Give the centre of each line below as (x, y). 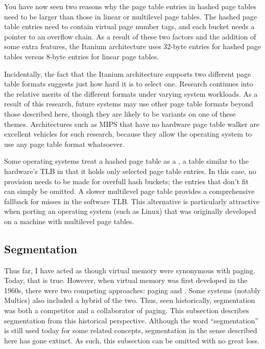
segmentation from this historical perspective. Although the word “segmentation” (131, 320)
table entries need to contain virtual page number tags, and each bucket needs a (129, 26)
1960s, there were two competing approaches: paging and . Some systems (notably (132, 290)
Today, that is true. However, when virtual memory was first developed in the (126, 280)
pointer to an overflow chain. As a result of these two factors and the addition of (130, 36)
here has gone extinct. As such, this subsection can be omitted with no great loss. (132, 340)
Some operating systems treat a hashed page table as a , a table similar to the (126, 161)
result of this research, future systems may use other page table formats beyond (129, 104)
